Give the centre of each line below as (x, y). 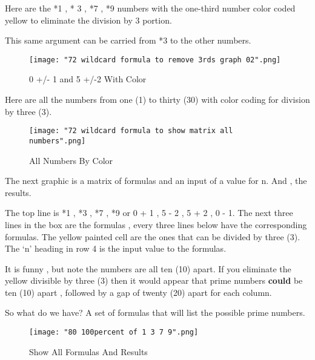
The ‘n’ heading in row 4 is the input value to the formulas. (116, 248)
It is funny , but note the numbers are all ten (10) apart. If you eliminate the (148, 268)
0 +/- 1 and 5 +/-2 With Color (88, 79)
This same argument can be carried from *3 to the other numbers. (128, 40)
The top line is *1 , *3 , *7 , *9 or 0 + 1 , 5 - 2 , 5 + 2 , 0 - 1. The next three (149, 213)
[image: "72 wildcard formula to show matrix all (131, 131)
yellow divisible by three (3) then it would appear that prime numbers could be (154, 280)
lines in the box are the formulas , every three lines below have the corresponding (156, 224)
